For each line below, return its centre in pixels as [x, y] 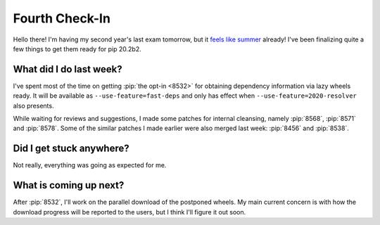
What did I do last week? [68, 69]
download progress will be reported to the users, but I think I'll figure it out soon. [129, 212]
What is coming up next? [69, 185]
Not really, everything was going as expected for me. [90, 165]
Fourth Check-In [62, 18]
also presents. [33, 105]
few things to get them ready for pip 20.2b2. [77, 49]
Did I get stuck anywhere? [71, 149]
